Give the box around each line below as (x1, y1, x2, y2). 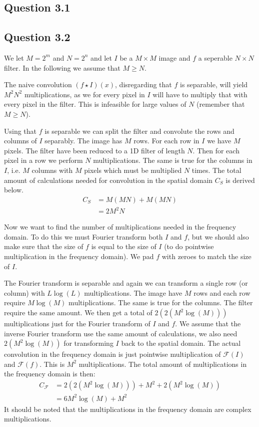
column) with (4, 287, 45, 298)
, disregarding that (115, 79, 172, 90)
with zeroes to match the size (161, 251, 251, 262)
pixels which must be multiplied (84, 164, 182, 175)
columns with (31, 164, 73, 175)
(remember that (196, 99, 245, 109)
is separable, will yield (180, 79, 248, 90)
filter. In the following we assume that (4, 62, 120, 73)
